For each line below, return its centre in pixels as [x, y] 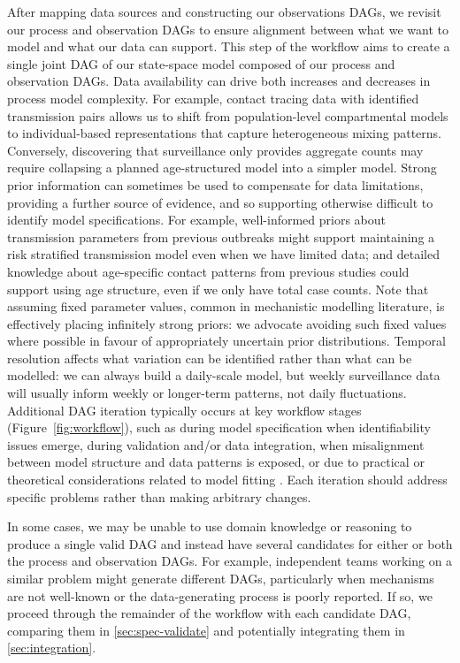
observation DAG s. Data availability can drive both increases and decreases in [219, 81]
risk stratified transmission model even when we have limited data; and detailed [223, 254]
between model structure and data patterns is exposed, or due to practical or [216, 462]
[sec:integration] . [52, 648]
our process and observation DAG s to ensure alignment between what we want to [228, 29]
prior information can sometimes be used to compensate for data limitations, [215, 184]
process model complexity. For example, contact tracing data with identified [213, 98]
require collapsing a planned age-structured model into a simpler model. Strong [222, 168]
